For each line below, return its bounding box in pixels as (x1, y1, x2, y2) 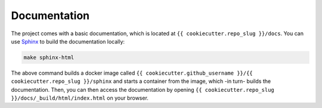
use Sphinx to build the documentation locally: (11, 38, 125, 45)
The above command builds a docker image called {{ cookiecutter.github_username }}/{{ (11, 69, 253, 76)
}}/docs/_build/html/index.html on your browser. (11, 94, 149, 101)
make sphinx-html (23, 54, 75, 61)
